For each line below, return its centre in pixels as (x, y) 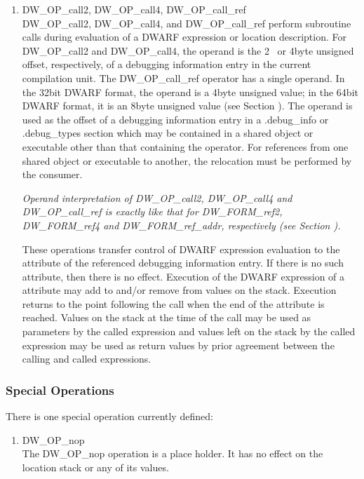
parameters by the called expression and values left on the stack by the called (189, 331)
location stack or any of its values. (95, 467)
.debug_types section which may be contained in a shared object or (168, 133)
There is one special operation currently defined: (109, 416)
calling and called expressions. (87, 359)
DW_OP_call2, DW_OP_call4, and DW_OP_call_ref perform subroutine (187, 23)
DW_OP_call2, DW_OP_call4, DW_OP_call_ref (134, 9)
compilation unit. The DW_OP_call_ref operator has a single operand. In (183, 77)
